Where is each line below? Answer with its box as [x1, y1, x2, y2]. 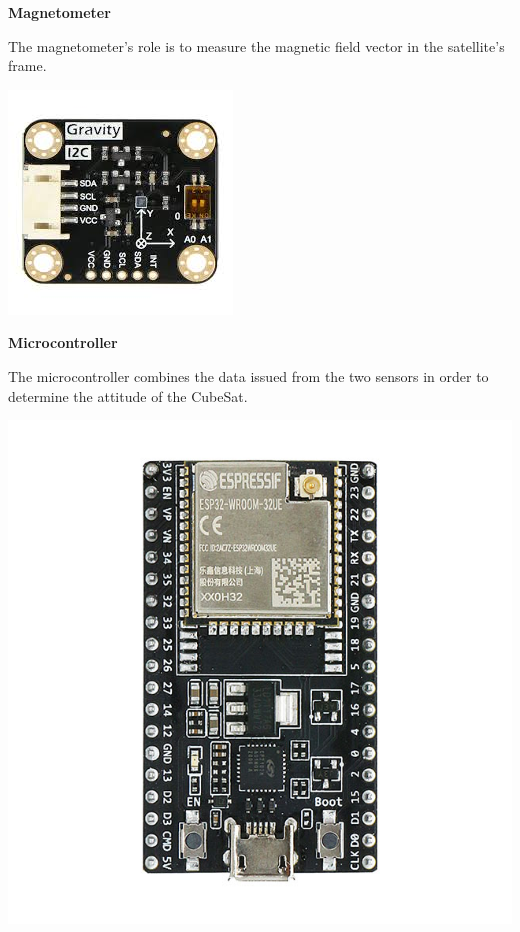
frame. [8, 55, 47, 76]
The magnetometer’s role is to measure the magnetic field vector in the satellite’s [8, 35, 505, 56]
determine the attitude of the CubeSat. [8, 385, 248, 406]
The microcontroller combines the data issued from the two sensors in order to [8, 365, 489, 386]
